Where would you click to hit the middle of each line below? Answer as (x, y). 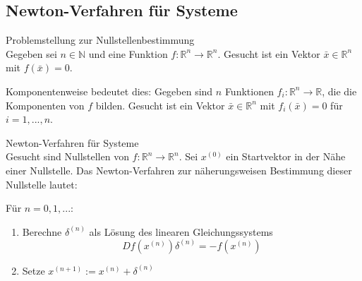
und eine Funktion (128, 53)
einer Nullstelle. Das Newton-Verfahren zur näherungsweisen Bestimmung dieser (179, 170)
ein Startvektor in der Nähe (286, 156)
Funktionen (249, 91)
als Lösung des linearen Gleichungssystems (181, 231)
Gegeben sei (31, 53)
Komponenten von (45, 105)
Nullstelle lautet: (42, 184)
